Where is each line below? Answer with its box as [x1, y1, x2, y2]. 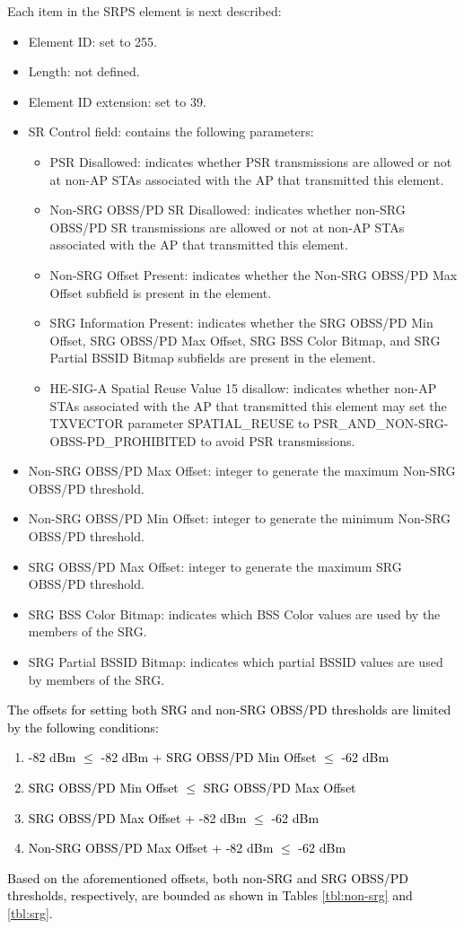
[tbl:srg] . [7, 903, 53, 922]
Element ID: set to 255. [28, 31, 157, 50]
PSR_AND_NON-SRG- [313, 414, 449, 433]
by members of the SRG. [28, 670, 165, 688]
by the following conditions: [7, 717, 159, 736]
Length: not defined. [28, 62, 140, 81]
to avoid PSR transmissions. [200, 431, 355, 450]
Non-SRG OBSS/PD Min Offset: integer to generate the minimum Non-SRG [28, 509, 451, 528]
